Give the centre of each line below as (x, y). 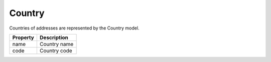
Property (23, 37)
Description (54, 37)
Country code (56, 50)
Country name (56, 44)
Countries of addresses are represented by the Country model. (74, 28)
